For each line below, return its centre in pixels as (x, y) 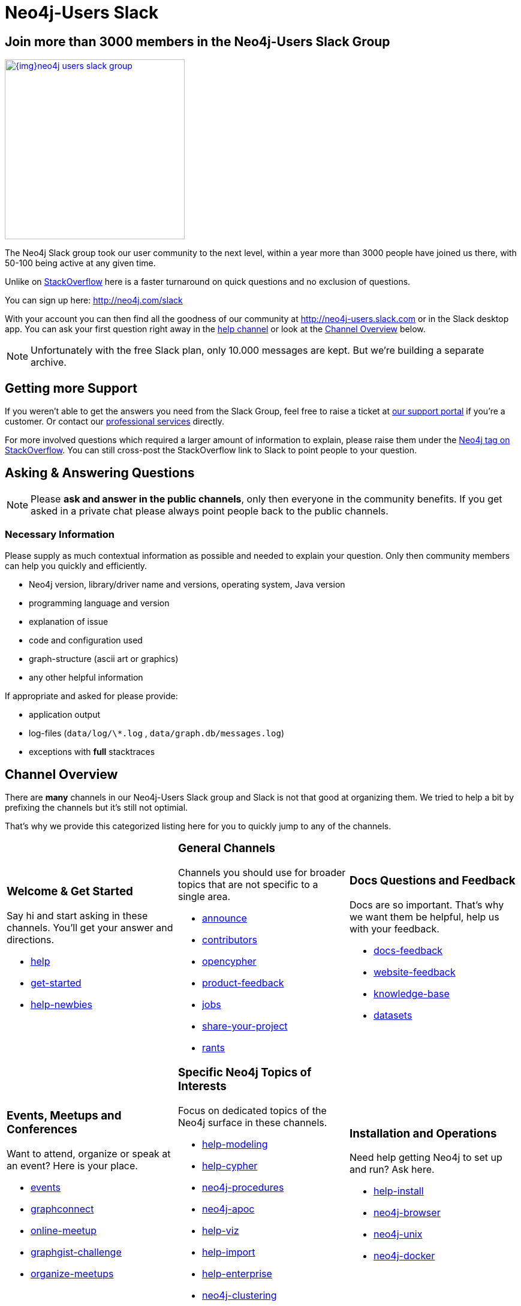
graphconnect (62, 1209)
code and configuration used (86, 640)
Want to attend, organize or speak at (89, 1153)
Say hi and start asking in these (77, 916)
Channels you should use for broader (262, 873)
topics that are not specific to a (248, 885)
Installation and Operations (423, 1133)
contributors (229, 940)
